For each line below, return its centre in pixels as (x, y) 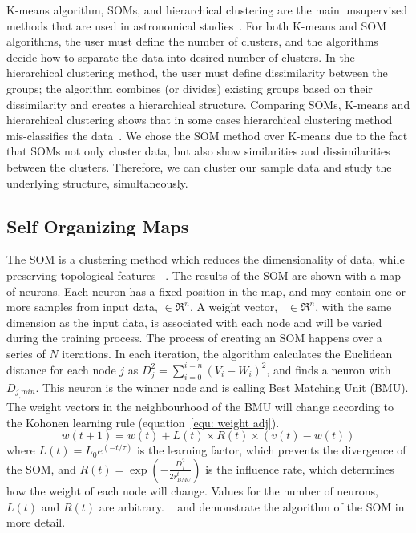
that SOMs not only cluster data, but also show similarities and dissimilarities (198, 151)
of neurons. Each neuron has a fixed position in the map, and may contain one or (206, 291)
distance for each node (61, 369)
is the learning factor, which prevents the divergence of (271, 450)
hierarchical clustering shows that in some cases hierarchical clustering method (200, 120)
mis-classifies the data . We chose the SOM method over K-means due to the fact (207, 135)
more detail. (36, 522)
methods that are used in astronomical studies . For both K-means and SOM (197, 25)
